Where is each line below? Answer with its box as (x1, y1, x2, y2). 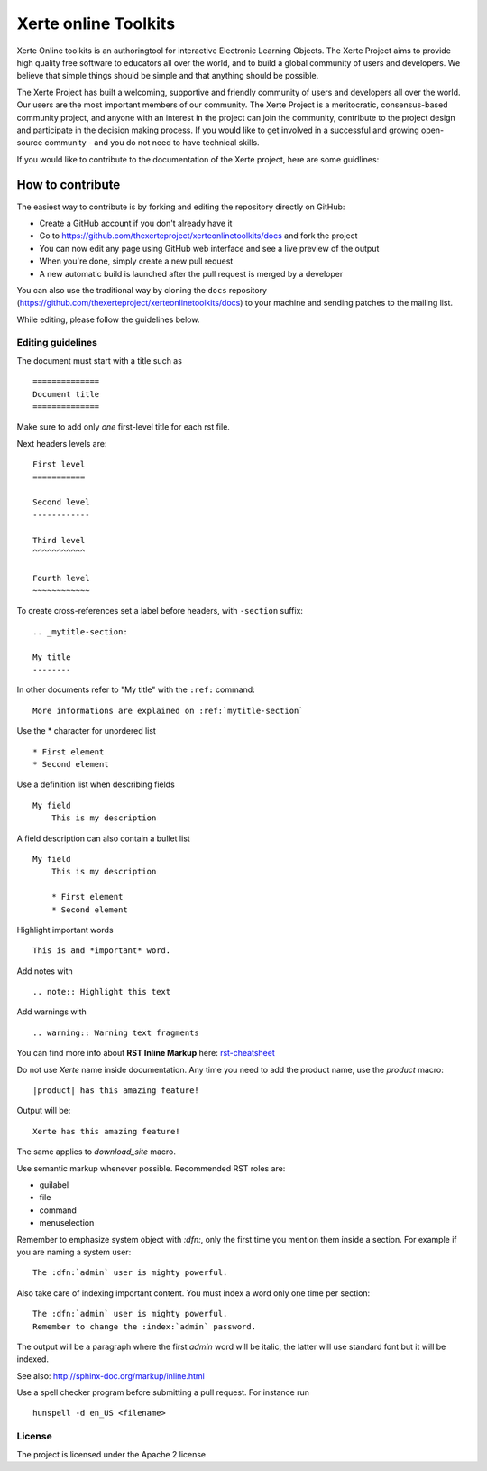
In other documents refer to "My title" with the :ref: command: (16, 684, 256, 695)
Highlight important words (16, 924, 114, 935)
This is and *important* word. (32, 946, 171, 956)
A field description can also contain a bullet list (16, 833, 191, 844)
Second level (32, 497, 90, 507)
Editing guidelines (16, 337, 98, 349)
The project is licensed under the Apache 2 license (16, 1448, 207, 1459)
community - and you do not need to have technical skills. (44, 137, 261, 148)
